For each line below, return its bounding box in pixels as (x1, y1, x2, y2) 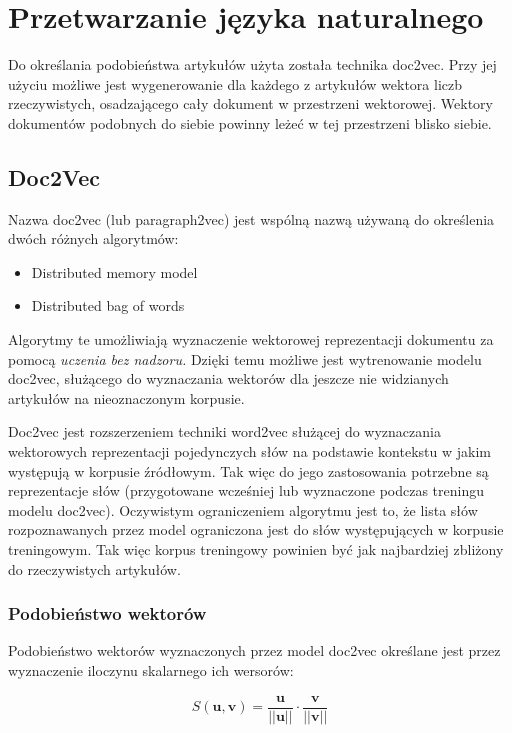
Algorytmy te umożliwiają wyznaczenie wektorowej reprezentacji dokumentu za (8, 329, 494, 350)
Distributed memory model (31, 261, 198, 282)
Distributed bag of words (31, 295, 185, 316)
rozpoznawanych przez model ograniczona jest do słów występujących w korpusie (8, 519, 504, 540)
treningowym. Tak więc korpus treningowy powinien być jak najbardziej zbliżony (8, 539, 504, 560)
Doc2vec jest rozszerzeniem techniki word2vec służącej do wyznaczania (8, 421, 441, 442)
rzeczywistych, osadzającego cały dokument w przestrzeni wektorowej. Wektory (8, 93, 493, 114)
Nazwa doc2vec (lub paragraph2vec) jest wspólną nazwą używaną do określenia (8, 208, 495, 229)
